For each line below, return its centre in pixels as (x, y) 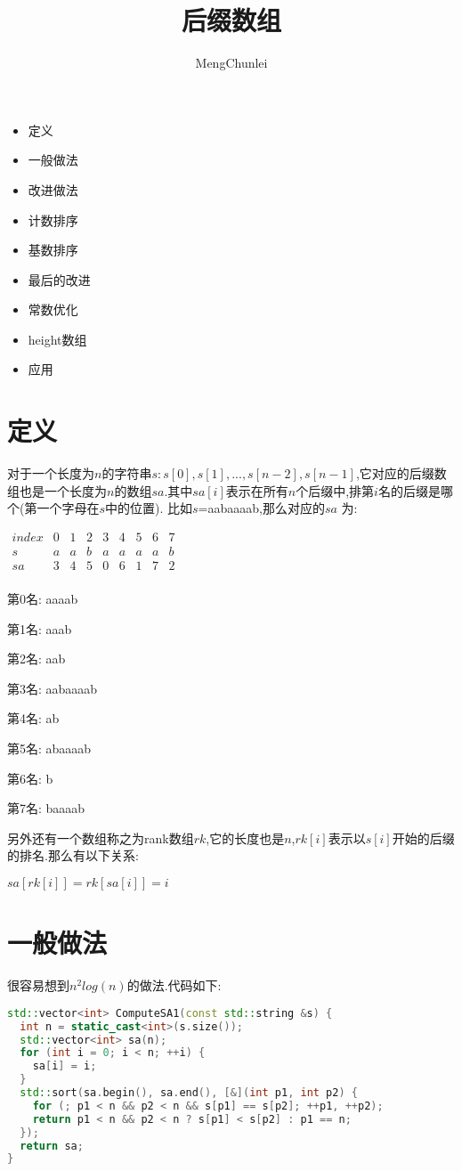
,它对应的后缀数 (401, 473)
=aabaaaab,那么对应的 (261, 508)
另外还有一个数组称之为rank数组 (101, 838)
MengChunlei (231, 63)
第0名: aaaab (43, 599)
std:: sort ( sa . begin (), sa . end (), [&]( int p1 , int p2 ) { (189, 1093)
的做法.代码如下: (174, 985)
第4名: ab (33, 718)
